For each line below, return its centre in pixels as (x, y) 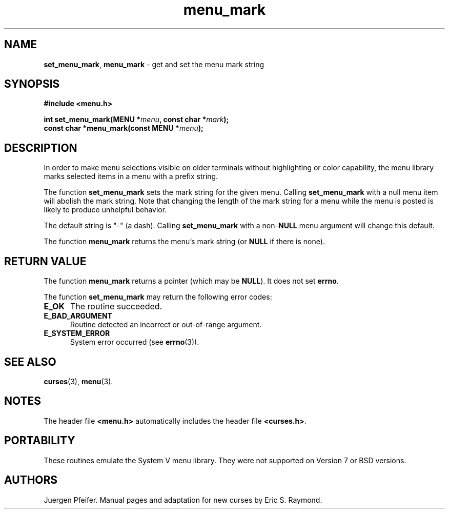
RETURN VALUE (45, 261)
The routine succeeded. (116, 307)
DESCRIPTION (41, 148)
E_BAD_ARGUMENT (78, 316)
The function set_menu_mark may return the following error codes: (158, 297)
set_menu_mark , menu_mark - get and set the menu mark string (154, 64)
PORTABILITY (40, 441)
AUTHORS (31, 480)
